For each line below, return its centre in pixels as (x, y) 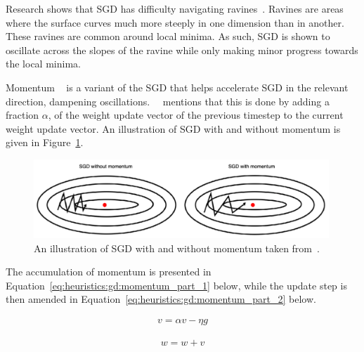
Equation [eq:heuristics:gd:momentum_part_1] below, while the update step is (176, 285)
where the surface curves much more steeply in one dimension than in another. (175, 22)
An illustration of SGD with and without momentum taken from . (177, 248)
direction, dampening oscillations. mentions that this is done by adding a (168, 101)
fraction (22, 115)
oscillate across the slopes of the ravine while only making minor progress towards (182, 50)
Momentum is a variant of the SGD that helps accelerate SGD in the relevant (177, 87)
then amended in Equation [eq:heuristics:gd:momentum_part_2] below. (161, 299)
